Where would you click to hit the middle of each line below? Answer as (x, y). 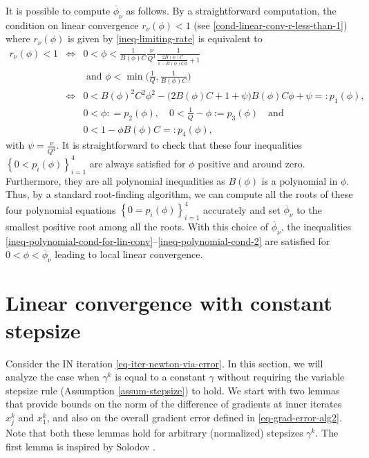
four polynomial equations (61, 209)
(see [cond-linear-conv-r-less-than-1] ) (271, 25)
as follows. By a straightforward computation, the (231, 10)
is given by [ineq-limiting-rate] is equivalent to (165, 38)
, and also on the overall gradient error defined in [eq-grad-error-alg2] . (194, 417)
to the (309, 209)
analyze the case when (53, 377)
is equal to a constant (160, 377)
